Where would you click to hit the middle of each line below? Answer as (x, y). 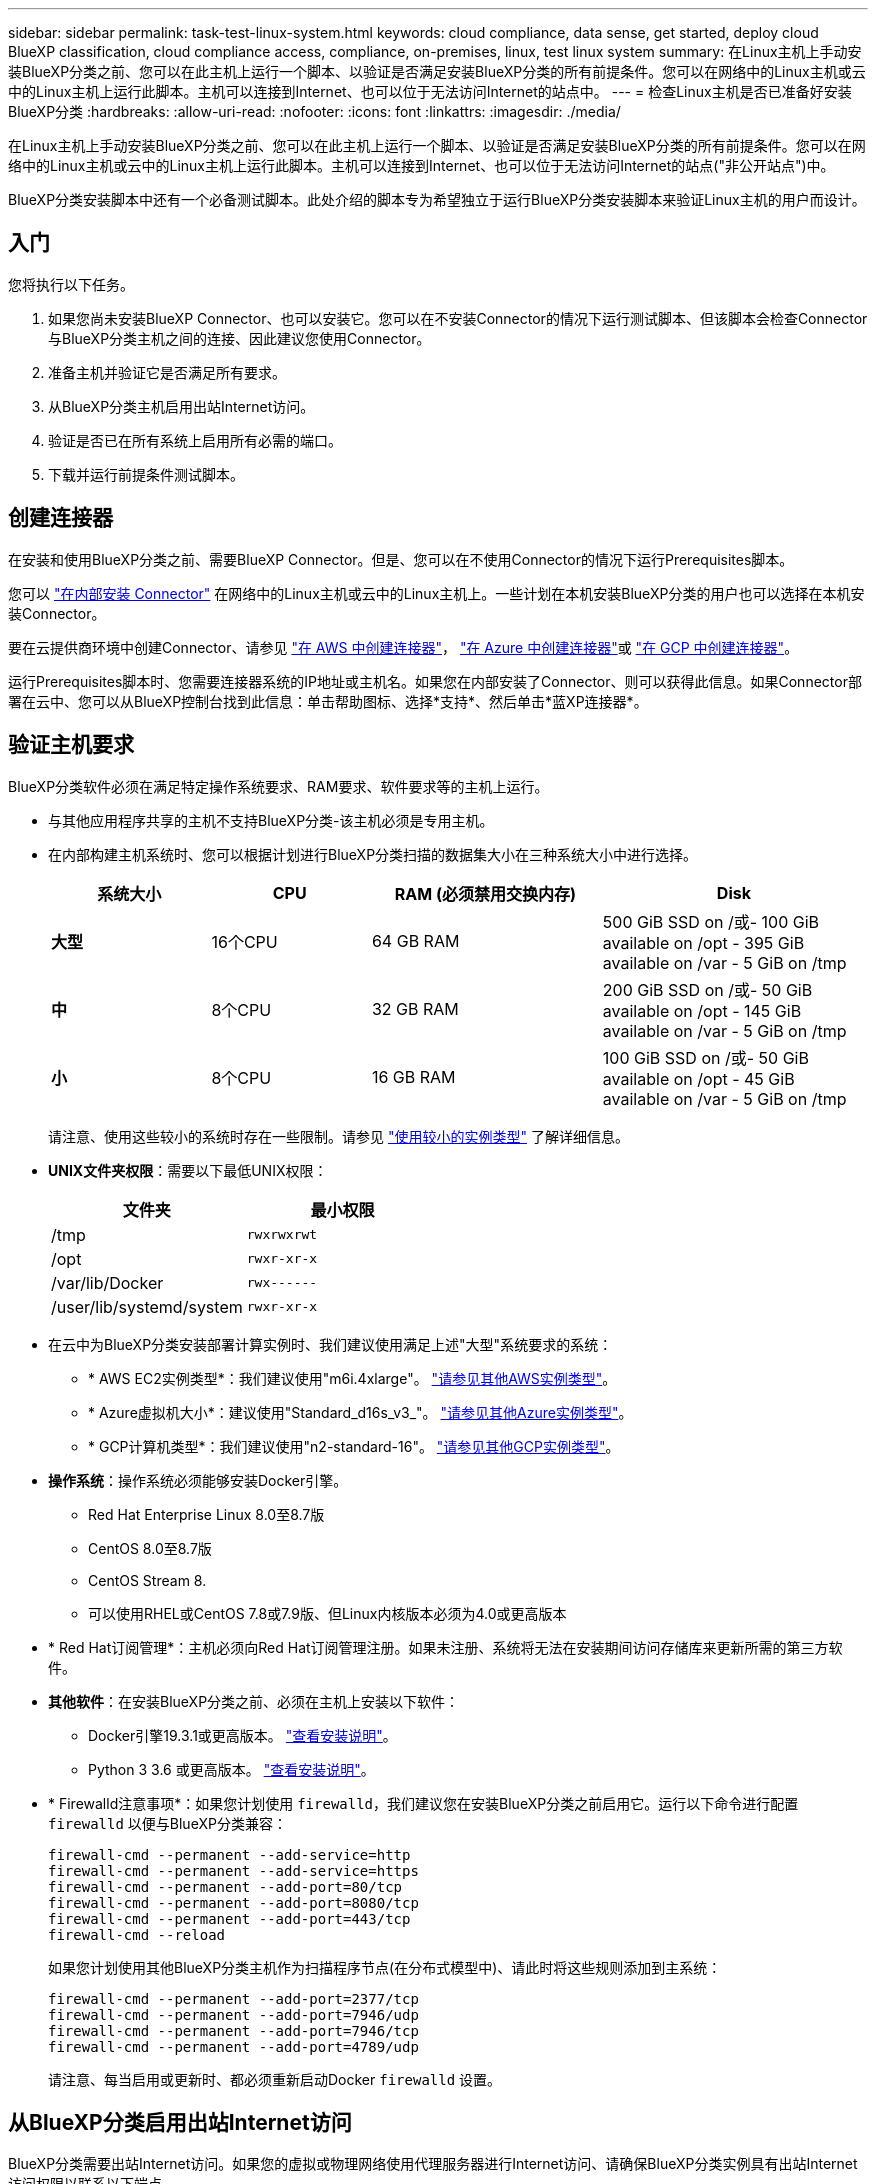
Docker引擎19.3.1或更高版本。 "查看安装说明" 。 (242, 1735)
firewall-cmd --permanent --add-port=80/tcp (225, 1886)
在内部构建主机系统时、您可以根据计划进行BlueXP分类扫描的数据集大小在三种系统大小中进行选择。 (373, 854)
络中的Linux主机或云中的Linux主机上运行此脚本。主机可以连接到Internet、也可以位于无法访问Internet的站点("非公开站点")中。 (421, 165)
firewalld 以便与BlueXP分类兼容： (167, 1823)
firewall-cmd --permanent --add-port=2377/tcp (233, 1998)
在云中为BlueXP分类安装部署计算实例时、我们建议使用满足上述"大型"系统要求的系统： (330, 1344)
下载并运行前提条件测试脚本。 (146, 474)
